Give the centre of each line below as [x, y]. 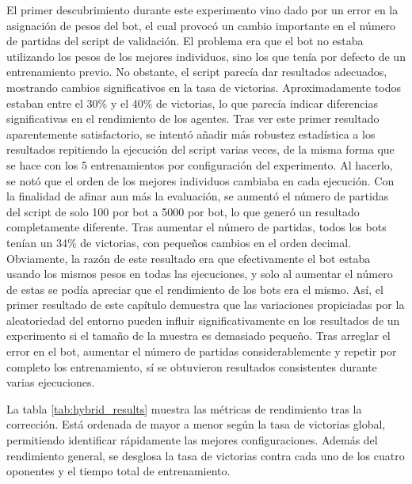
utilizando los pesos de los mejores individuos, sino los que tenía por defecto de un [206, 56]
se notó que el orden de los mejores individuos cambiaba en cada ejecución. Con [200, 180]
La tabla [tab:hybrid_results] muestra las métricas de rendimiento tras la [184, 408]
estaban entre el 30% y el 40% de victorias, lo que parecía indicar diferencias [192, 103]
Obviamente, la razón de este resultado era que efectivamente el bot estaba [189, 258]
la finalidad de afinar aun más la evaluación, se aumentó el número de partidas [198, 196]
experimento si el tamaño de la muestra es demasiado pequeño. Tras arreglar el [198, 335]
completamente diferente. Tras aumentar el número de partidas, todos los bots [196, 227]
